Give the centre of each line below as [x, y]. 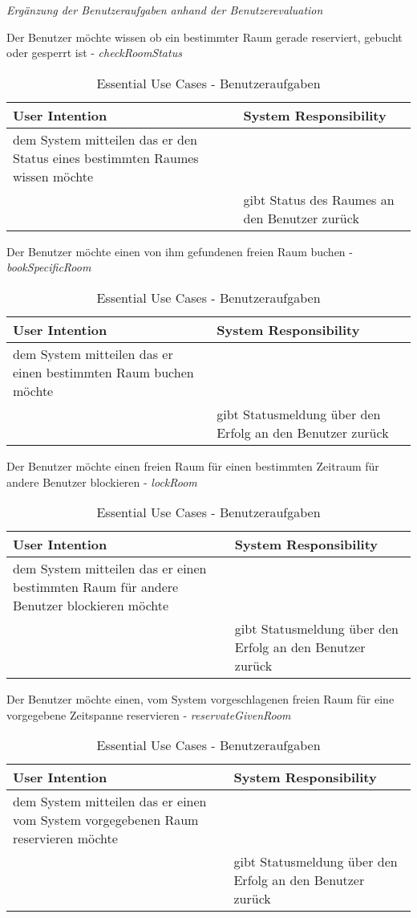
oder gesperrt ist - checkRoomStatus [94, 53]
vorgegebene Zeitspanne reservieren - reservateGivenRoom [149, 714]
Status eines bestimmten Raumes [106, 157]
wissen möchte [53, 176]
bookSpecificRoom [49, 267]
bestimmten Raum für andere [96, 587]
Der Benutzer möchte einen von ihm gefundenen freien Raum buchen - [180, 251]
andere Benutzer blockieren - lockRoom [102, 481]
